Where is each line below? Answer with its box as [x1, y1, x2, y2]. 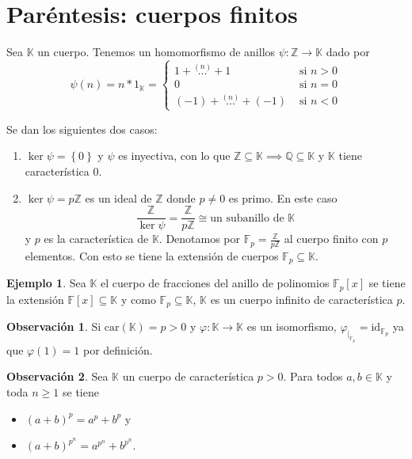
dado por [326, 44, 370, 60]
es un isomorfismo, [246, 318, 337, 335]
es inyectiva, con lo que [118, 147, 231, 164]
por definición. [83, 341, 153, 358]
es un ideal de [85, 189, 152, 206]
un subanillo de [210, 212, 284, 224]
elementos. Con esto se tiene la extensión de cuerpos [25, 248, 279, 264]
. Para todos [283, 368, 343, 385]
